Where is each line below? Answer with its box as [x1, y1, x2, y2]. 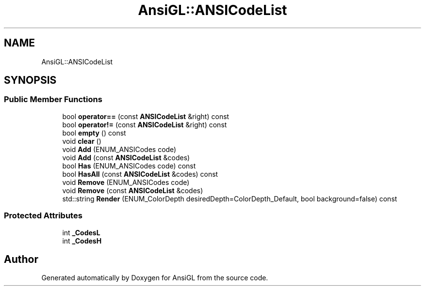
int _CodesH [62, 236, 102, 245]
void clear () [62, 137, 101, 145]
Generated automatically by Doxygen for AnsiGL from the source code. [41, 274, 268, 282]
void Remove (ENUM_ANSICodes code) [62, 178, 190, 186]
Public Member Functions [4, 94, 102, 105]
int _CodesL [62, 228, 100, 237]
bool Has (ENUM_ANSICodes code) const [62, 161, 196, 170]
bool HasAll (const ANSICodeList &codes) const [62, 169, 218, 178]
